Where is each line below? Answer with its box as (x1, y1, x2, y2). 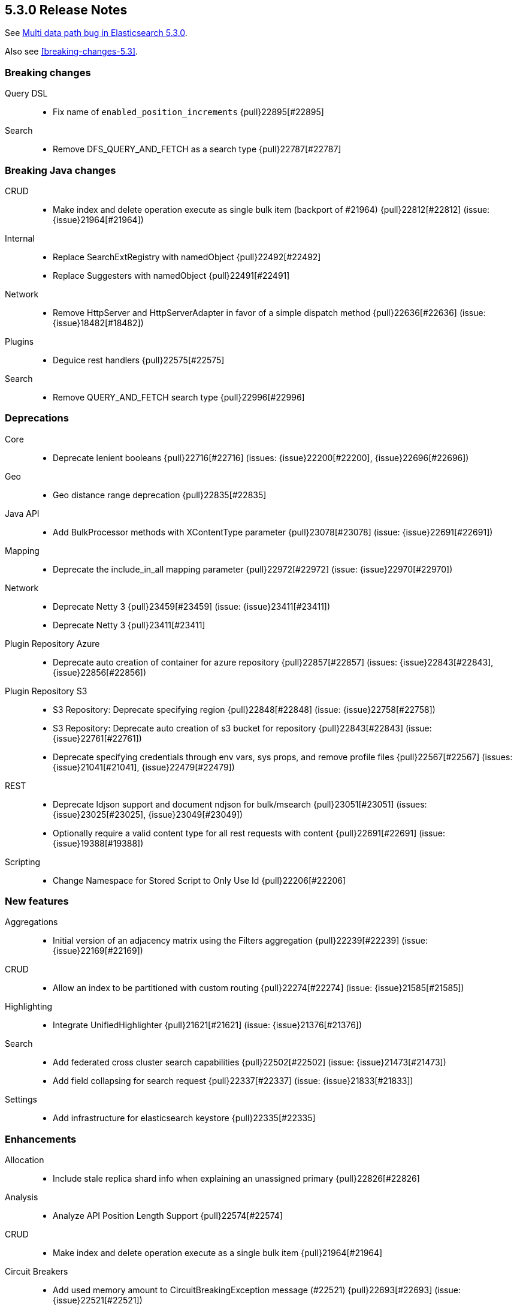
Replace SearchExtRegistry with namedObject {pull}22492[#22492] (53, 251, 321, 262)
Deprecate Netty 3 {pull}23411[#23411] (53, 619, 205, 630)
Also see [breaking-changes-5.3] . (5, 46, 138, 57)
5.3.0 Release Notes (5, 2, 128, 17)
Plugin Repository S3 (5, 685, 87, 696)
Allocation (5, 1155, 44, 1166)
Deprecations (5, 412, 69, 424)
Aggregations (5, 917, 58, 927)
